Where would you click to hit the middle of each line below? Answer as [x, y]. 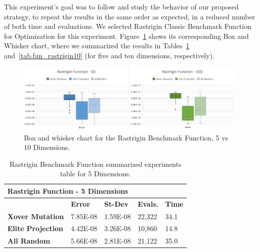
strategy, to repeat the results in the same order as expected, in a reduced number [129, 16]
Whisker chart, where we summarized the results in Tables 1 [97, 46]
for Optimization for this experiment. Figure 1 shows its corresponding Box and [127, 36]
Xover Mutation [36, 216]
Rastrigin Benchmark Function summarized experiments [95, 164]
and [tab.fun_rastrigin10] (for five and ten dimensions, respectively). [109, 55]
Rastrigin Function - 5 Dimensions [68, 190]
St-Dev [117, 203]
